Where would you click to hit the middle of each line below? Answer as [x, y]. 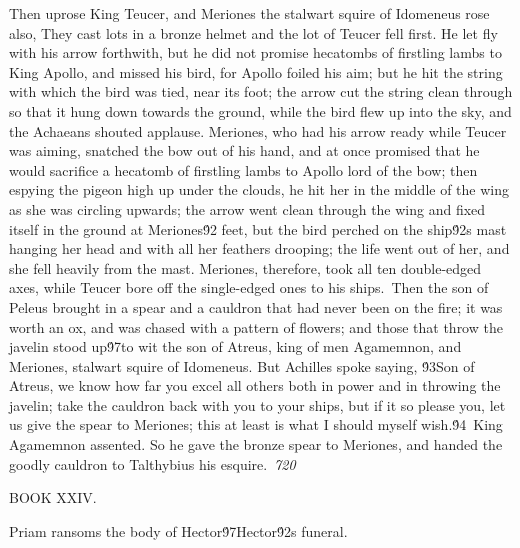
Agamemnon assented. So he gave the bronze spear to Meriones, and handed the [256, 444]
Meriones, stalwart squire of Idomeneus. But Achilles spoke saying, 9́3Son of [242, 365]
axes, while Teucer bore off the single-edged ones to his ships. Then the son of [249, 287]
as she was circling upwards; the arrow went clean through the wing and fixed [247, 208]
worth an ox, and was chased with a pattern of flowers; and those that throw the [256, 326]
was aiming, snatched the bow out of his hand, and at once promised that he [244, 150]
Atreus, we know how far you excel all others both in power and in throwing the [255, 385]
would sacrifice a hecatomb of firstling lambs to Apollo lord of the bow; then [243, 169]
